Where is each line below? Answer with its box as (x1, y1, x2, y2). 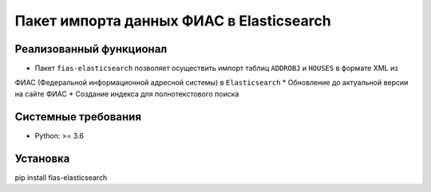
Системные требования (14, 110, 142, 123)
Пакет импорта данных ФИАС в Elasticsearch (14, 12, 331, 29)
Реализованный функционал (14, 42, 168, 56)
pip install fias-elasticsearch (14, 172, 108, 182)
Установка (14, 151, 70, 165)
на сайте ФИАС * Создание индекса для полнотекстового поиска (14, 88, 239, 99)
